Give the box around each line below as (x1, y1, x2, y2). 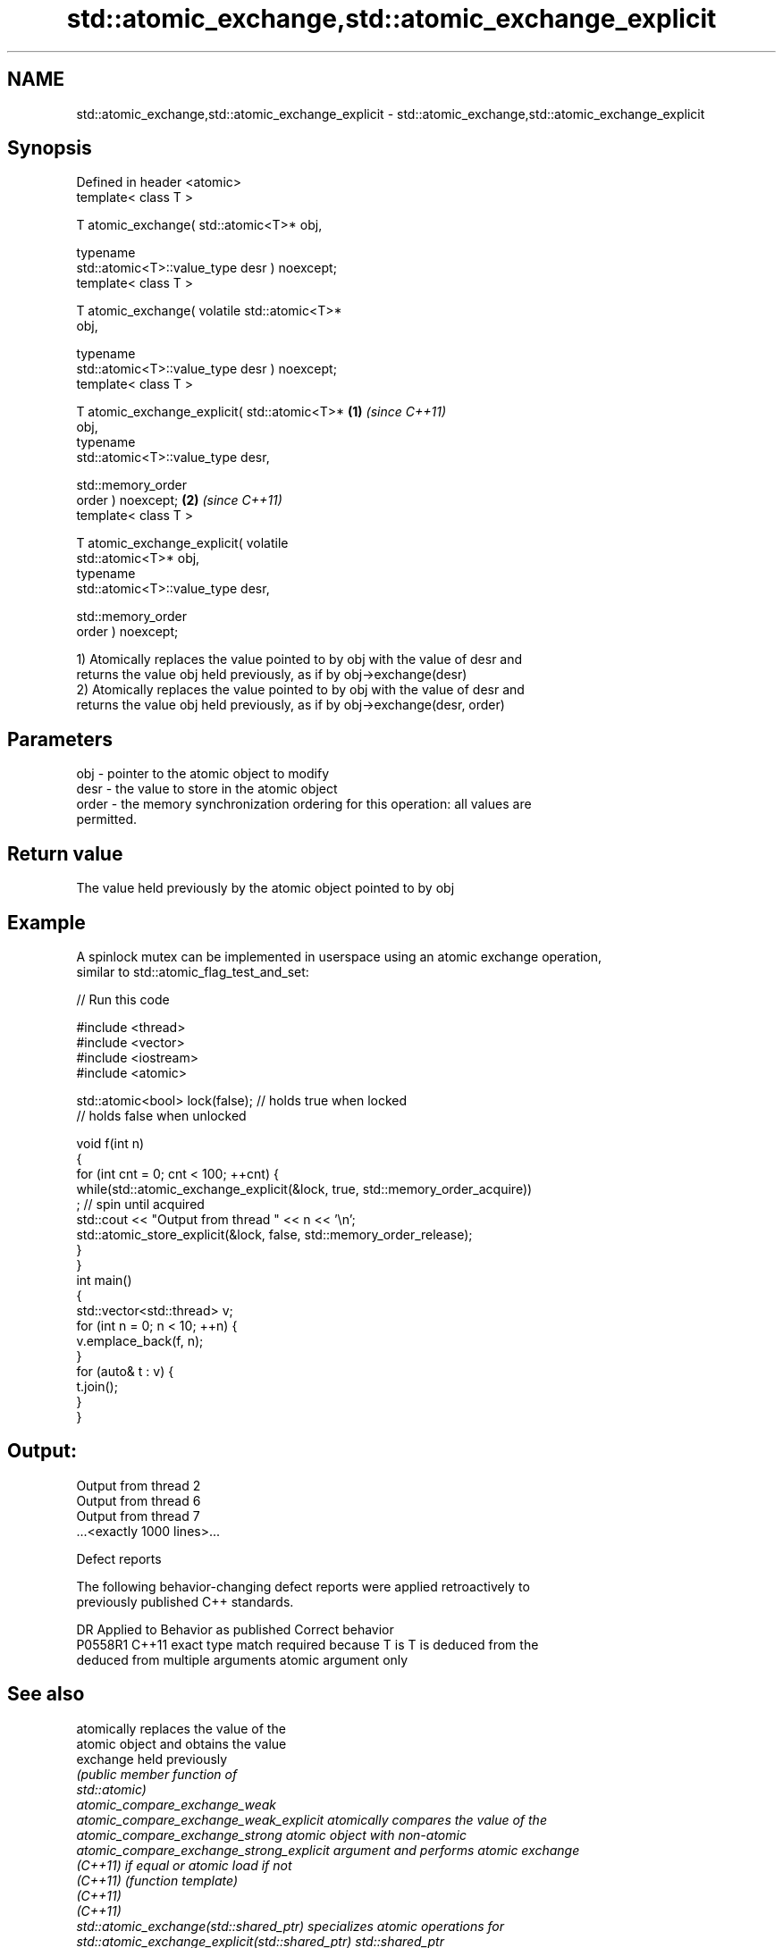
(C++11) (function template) (76, 1872, 239, 1888)
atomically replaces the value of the (76, 1720, 286, 1736)
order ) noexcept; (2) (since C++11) (76, 492, 282, 508)
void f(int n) (76, 1135, 145, 1151)
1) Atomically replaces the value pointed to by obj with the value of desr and (76, 651, 523, 668)
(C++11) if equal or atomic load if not (76, 1857, 292, 1873)
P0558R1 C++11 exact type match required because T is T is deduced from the (76, 1636, 539, 1652)
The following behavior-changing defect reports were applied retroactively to (76, 1578, 530, 1594)
